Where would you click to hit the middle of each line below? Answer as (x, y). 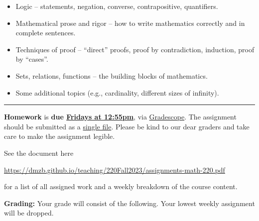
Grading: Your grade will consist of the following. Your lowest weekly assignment (129, 203)
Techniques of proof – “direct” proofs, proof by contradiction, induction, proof (135, 49)
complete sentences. (46, 33)
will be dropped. (29, 213)
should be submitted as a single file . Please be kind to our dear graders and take (127, 126)
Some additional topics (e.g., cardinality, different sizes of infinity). (117, 92)
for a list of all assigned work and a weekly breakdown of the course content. (121, 186)
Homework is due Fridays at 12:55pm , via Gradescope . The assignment (120, 117)
